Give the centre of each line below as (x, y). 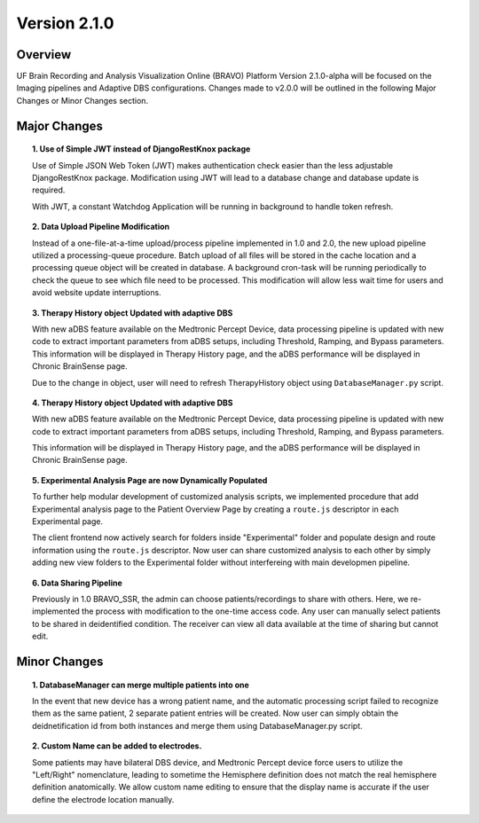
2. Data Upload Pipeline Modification (101, 227)
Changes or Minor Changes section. (82, 100)
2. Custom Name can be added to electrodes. (117, 746)
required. (49, 190)
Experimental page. (68, 521)
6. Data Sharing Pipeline (78, 583)
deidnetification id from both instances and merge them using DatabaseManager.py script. (197, 725)
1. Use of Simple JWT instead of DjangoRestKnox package (141, 149)
